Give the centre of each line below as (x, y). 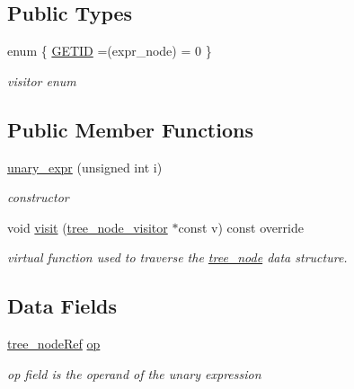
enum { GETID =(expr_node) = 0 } (110, 51)
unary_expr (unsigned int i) (85, 167)
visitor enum (42, 80)
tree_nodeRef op (54, 344)
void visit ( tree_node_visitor (88, 227)
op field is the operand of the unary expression (134, 373)
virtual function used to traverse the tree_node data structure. (177, 257)
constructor (38, 197)
